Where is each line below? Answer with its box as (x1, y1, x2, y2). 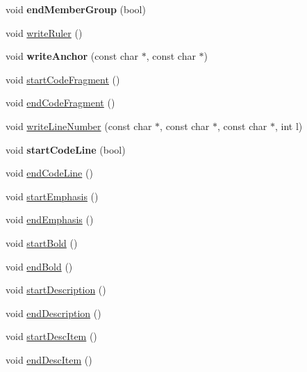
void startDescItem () (6, 329, 97, 343)
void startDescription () (6, 282, 106, 297)
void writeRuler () (6, 25, 83, 40)
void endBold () (6, 259, 73, 273)
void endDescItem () (6, 352, 92, 366)
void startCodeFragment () (6, 72, 120, 86)
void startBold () (6, 235, 78, 250)
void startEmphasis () (6, 188, 99, 203)
